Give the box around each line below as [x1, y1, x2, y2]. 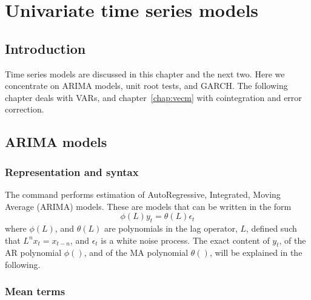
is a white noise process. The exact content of [101, 233, 270, 246]
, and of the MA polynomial [84, 246, 189, 259]
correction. [5, 103, 44, 116]
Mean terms [5, 284, 65, 299]
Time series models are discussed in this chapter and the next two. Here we [5, 67, 285, 80]
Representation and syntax [5, 164, 139, 179]
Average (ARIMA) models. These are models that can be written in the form [5, 200, 292, 212]
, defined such [246, 221, 297, 234]
